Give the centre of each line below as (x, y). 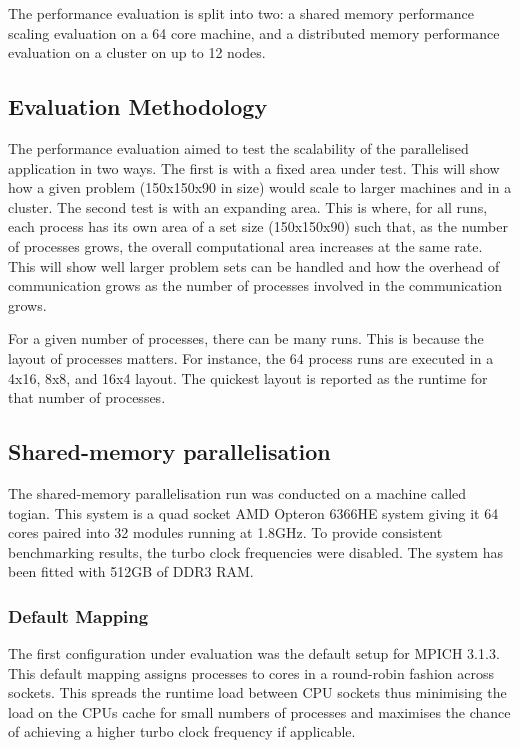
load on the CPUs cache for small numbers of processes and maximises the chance (259, 711)
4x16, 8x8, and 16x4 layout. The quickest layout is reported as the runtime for (248, 377)
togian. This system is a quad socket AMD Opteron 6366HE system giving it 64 (253, 512)
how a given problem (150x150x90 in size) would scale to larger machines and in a (260, 187)
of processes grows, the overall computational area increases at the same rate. (245, 245)
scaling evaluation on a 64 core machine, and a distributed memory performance (254, 32)
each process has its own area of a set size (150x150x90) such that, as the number (258, 226)
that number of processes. (87, 397)
